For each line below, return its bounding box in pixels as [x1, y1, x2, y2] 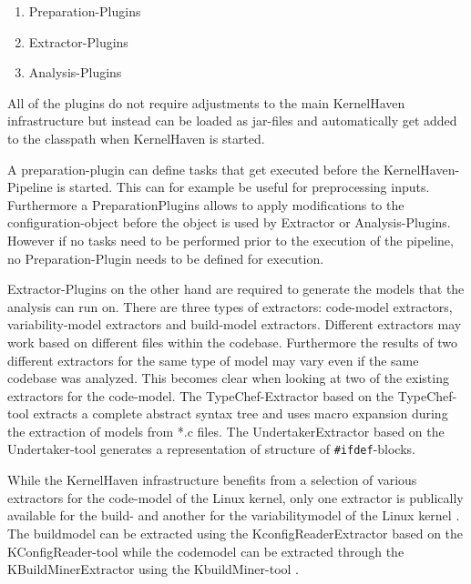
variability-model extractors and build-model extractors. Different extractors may [7, 315, 462, 334]
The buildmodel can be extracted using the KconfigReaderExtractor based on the [7, 523, 464, 542]
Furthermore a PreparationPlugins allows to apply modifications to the [7, 195, 404, 214]
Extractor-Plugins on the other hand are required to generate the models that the [7, 279, 465, 298]
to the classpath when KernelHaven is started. [7, 128, 265, 147]
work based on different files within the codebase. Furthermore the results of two [7, 332, 457, 351]
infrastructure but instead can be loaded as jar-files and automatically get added [7, 111, 457, 130]
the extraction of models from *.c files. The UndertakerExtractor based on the [7, 421, 445, 440]
